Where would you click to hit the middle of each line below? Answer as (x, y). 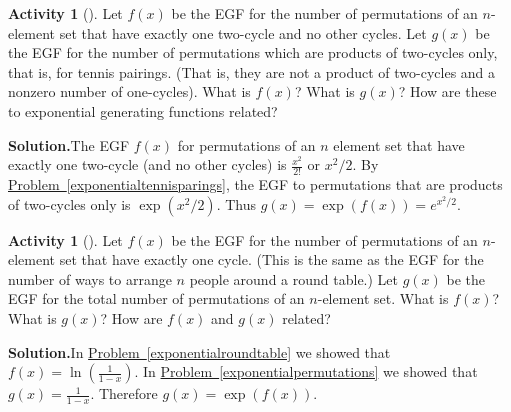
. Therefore (124, 393)
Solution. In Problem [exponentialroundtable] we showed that (199, 351)
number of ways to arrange (90, 278)
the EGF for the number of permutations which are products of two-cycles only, (253, 52)
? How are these (447, 91)
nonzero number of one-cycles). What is (129, 91)
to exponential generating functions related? (143, 110)
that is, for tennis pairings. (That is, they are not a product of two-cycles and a (252, 71)
